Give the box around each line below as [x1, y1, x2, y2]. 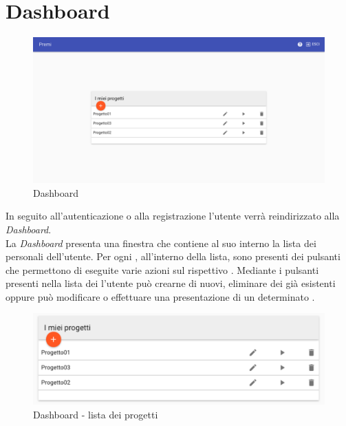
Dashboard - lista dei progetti [33, 407, 158, 421]
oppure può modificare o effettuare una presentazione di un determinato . [6, 289, 315, 303]
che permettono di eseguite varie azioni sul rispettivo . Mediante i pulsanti [6, 262, 319, 277]
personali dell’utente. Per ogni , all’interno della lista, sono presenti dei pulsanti [6, 249, 340, 264]
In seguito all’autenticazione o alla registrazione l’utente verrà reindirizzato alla [6, 209, 340, 223]
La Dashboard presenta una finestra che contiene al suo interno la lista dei [6, 235, 316, 250]
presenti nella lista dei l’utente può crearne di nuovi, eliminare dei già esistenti [6, 276, 336, 290]
